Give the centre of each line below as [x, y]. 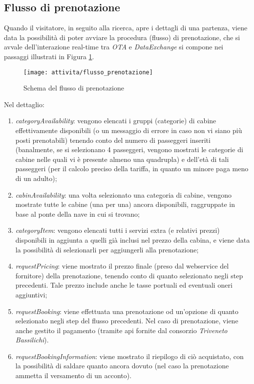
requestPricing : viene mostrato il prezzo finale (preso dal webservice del [122, 266]
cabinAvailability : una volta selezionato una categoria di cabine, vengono [124, 194]
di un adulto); [36, 178]
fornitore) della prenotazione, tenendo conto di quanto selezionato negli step [129, 275]
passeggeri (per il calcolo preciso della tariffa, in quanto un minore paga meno [132, 169]
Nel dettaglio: [24, 104]
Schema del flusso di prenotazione [74, 88]
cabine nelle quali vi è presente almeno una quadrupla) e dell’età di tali [122, 159]
